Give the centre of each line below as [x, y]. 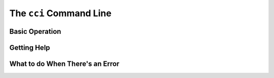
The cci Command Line [60, 13]
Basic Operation [35, 31]
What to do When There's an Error [64, 64]
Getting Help [30, 47]
